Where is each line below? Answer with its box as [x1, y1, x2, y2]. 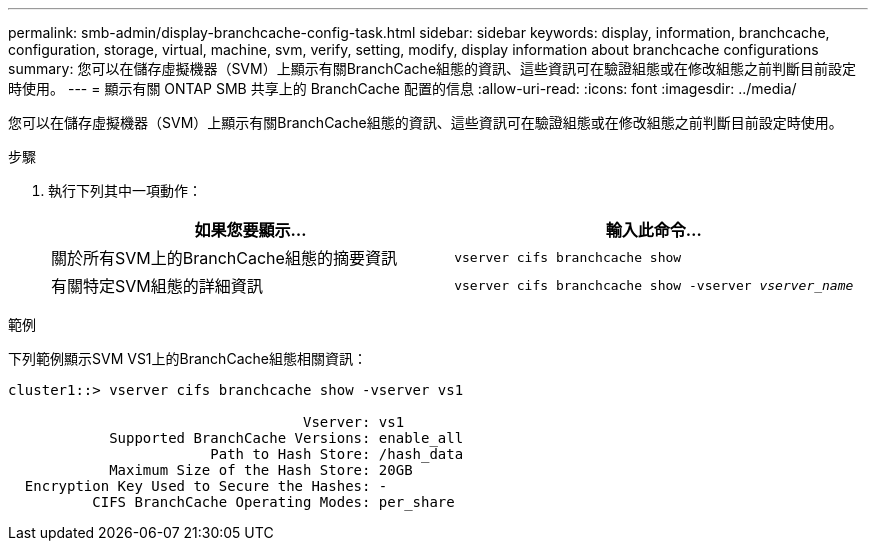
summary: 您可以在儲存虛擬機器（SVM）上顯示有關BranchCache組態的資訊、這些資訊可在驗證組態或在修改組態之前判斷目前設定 [8, 60, 857, 77]
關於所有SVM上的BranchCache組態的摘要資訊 [51, 248, 397, 268]
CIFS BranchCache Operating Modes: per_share [92, 494, 455, 510]
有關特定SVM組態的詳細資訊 [51, 276, 263, 296]
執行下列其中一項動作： [48, 182, 202, 199]
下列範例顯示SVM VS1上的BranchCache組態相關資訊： [8, 350, 367, 367]
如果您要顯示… [194, 220, 307, 240]
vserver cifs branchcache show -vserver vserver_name [454, 277, 854, 293]
